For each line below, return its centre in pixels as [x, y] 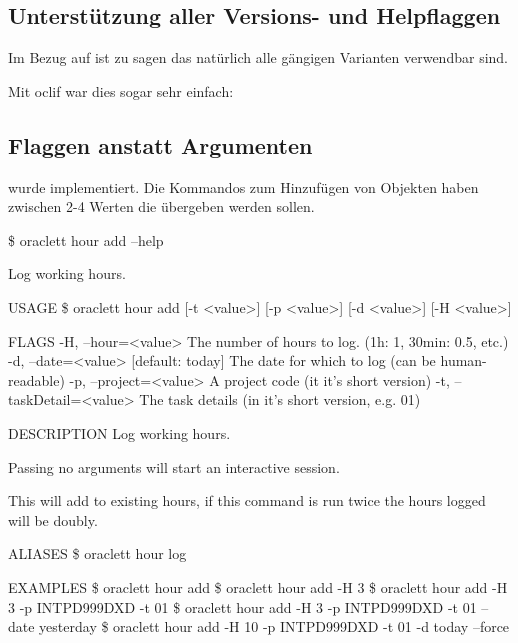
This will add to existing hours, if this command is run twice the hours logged [247, 500]
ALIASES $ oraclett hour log [97, 553]
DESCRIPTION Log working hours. [119, 432]
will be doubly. [53, 519]
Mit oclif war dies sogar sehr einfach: [121, 90]
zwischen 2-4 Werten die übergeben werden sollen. [161, 206]
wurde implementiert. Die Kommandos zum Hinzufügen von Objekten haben [243, 186]
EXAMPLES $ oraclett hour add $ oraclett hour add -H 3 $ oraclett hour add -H [258, 586]
